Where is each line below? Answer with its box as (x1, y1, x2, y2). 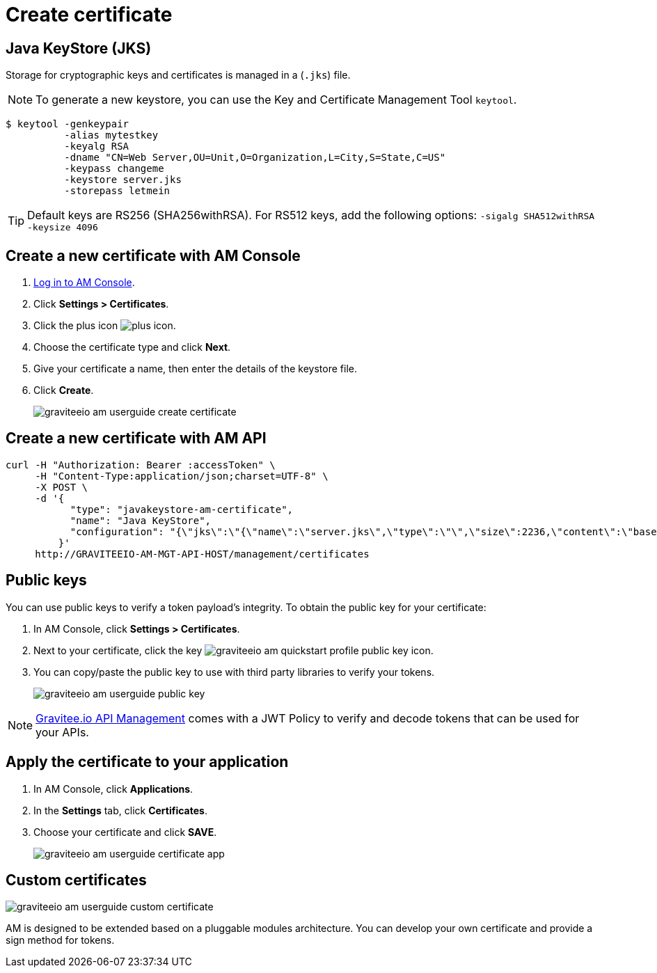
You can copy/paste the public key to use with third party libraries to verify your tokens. (33, 665, 435, 678)
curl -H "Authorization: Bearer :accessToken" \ (6, 459, 276, 470)
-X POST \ (35, 481, 88, 493)
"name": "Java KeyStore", (70, 514, 212, 526)
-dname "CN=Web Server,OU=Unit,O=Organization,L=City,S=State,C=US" (64, 152, 446, 164)
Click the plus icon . (33, 319, 176, 332)
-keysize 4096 (27, 222, 98, 233)
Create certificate (6, 3, 173, 26)
